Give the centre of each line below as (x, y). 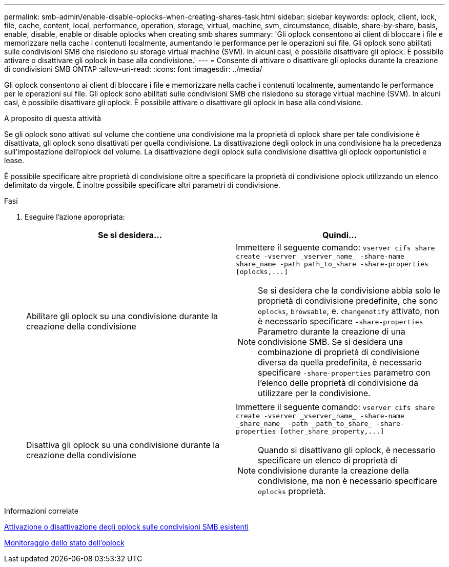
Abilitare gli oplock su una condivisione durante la (122, 316)
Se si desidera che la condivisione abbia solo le (349, 290)
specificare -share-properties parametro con (344, 373)
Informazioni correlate (41, 511)
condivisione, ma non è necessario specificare (348, 481)
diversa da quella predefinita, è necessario (340, 362)
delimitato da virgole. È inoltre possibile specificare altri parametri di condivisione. (142, 185)
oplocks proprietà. (292, 491)
